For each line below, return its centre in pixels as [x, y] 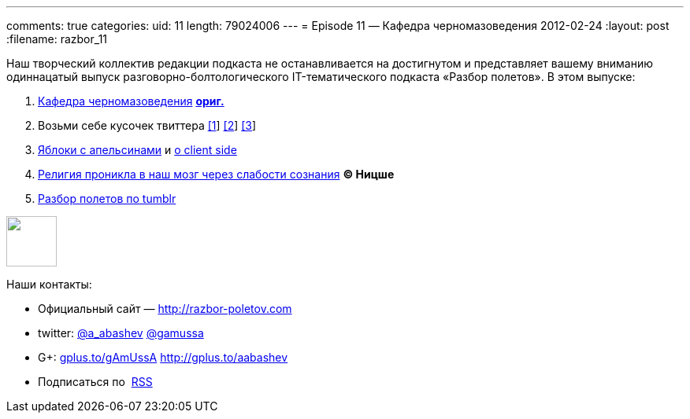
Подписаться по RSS [95, 382]
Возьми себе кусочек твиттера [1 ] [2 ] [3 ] [147, 125]
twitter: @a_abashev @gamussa [121, 333]
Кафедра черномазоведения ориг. [131, 101]
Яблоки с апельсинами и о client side [137, 150]
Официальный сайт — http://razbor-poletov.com [165, 309]
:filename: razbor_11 [57, 39]
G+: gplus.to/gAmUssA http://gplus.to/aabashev [163, 357]
